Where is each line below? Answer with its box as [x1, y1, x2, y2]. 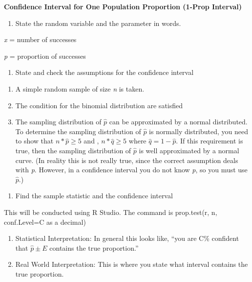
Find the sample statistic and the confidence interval [15, 190, 173, 201]
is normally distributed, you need [149, 126, 248, 136]
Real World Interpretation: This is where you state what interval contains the [15, 259, 248, 269]
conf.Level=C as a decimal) [4, 216, 86, 227]
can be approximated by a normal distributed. [109, 117, 248, 127]
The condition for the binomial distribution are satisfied [15, 100, 183, 110]
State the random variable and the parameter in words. [15, 18, 181, 28]
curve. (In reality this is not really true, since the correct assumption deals [15, 155, 238, 165]
